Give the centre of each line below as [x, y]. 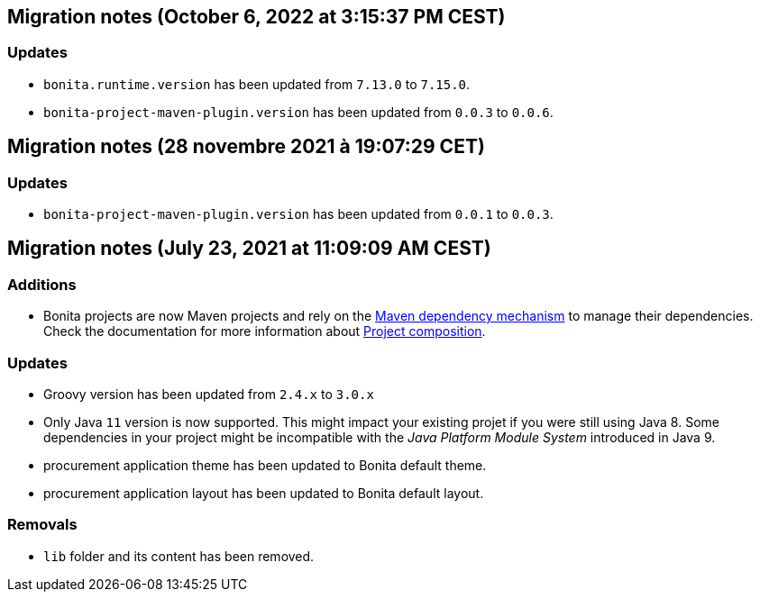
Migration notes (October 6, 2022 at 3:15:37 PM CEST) [256, 17]
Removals [42, 525]
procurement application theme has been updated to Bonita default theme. [265, 465]
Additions [42, 284]
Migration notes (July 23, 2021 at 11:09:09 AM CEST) [249, 249]
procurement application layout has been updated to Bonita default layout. [264, 493]
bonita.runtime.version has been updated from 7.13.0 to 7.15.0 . [257, 84]
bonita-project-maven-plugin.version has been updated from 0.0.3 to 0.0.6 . [298, 112]
